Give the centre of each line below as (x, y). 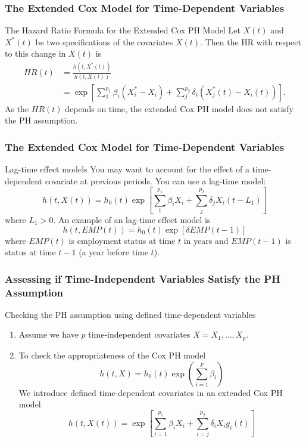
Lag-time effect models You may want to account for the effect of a (127, 169)
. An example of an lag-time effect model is (132, 219)
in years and (206, 240)
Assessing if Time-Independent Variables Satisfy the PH (143, 278)
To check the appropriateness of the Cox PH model (112, 355)
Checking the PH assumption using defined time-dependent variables (130, 314)
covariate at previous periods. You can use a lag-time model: (155, 180)
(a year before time (113, 252)
